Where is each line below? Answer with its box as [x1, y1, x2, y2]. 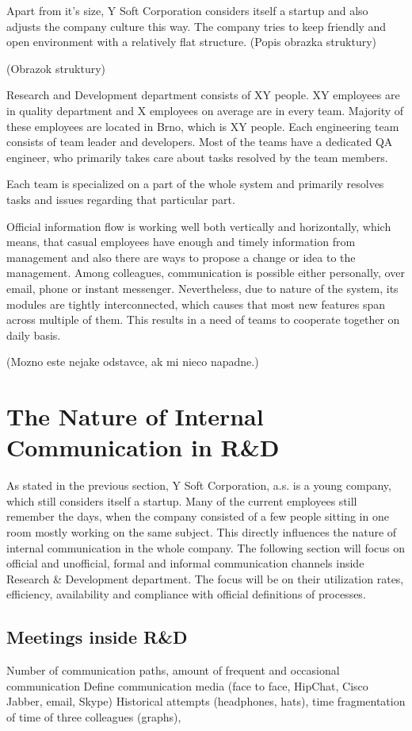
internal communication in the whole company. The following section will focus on [6, 539, 406, 556]
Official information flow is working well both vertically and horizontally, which [6, 217, 391, 234]
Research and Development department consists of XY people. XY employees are [6, 87, 400, 103]
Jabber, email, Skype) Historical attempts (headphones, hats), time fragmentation [6, 693, 406, 710]
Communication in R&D [6, 431, 280, 464]
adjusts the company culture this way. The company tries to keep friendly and [6, 17, 387, 34]
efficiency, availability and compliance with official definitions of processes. [6, 586, 366, 602]
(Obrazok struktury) [6, 60, 106, 76]
